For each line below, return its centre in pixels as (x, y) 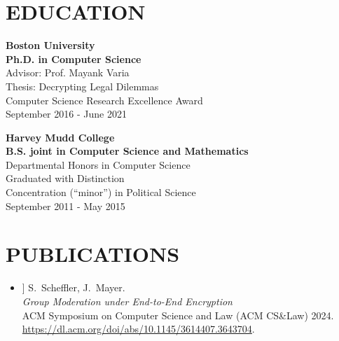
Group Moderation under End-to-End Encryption (127, 301)
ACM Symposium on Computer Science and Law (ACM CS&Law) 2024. (178, 315)
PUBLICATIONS (93, 254)
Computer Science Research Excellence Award (104, 100)
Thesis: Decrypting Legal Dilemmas (82, 86)
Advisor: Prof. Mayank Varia (68, 72)
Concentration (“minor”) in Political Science (101, 192)
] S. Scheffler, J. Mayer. (74, 287)
